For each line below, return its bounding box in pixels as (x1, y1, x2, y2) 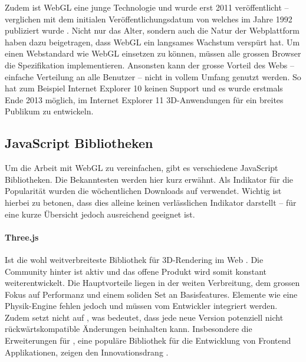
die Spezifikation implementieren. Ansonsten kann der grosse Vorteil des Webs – (5, 58, 295, 71)
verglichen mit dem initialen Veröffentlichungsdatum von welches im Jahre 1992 (5, 12, 292, 25)
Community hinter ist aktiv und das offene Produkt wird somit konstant (5, 265, 266, 277)
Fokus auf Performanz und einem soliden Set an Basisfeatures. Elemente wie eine (5, 288, 298, 300)
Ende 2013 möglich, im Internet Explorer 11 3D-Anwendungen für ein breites (5, 93, 284, 106)
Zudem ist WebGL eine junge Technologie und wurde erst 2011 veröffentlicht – (5, 1, 289, 13)
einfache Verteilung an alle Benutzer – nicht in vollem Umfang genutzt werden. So (5, 70, 301, 83)
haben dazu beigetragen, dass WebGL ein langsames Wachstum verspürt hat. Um (5, 35, 300, 48)
